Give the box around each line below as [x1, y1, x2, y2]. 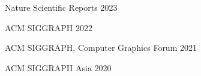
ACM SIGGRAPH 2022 [5, 21, 93, 34]
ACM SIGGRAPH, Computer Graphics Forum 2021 [5, 41, 197, 54]
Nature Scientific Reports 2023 [5, 1, 118, 13]
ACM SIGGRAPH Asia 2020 [5, 61, 112, 74]
